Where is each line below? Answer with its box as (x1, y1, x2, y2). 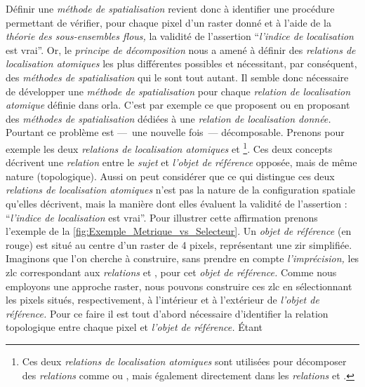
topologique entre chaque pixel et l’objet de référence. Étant (6, 320, 263, 334)
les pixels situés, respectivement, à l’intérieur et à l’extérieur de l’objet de (6, 292, 319, 307)
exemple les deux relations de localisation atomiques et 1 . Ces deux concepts (6, 139, 333, 156)
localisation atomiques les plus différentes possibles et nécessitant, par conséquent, (6, 56, 357, 71)
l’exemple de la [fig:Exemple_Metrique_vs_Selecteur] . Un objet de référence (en (6, 224, 352, 238)
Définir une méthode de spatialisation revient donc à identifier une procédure (6, 1, 335, 15)
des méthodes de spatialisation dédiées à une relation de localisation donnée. (6, 111, 331, 125)
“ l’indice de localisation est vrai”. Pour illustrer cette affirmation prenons (6, 210, 318, 224)
